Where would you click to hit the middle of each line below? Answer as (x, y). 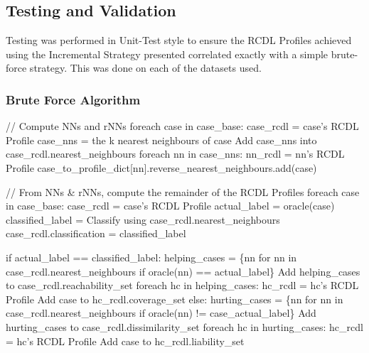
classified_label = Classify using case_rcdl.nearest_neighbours (143, 219)
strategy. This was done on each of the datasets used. (145, 68)
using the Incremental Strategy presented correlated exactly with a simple (167, 54)
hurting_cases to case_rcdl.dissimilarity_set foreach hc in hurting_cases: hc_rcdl (184, 326)
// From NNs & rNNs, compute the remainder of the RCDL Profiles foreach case (183, 191)
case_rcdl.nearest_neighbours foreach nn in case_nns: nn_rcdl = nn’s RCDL (175, 154)
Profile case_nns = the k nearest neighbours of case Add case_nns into (161, 140)
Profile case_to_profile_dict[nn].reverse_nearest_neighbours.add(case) (161, 167)
